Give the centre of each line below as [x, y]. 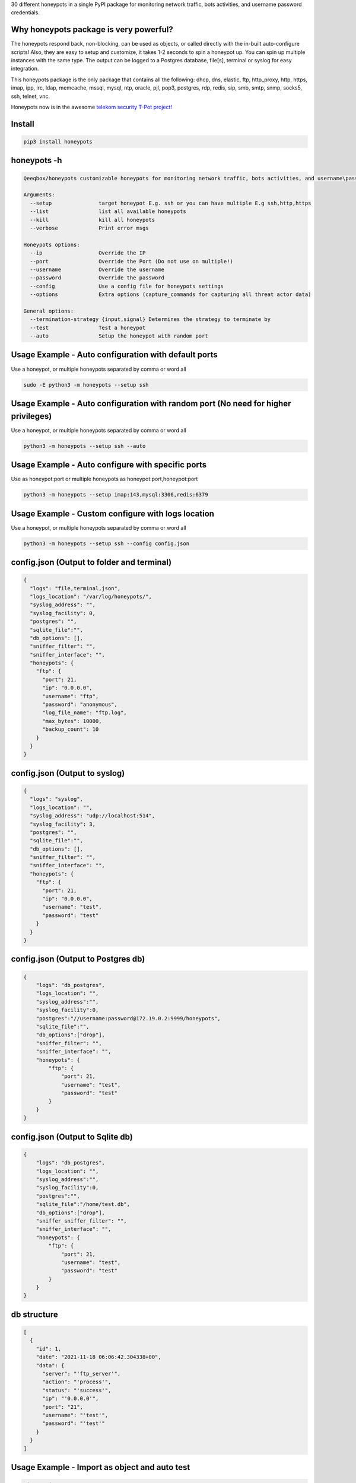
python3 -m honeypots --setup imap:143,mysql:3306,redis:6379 [116, 495]
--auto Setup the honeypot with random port [119, 336]
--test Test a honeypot [88, 327]
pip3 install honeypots [58, 142]
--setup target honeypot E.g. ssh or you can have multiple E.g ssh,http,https [171, 203]
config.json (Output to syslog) [68, 773]
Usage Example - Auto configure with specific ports [109, 465]
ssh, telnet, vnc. [31, 96]
